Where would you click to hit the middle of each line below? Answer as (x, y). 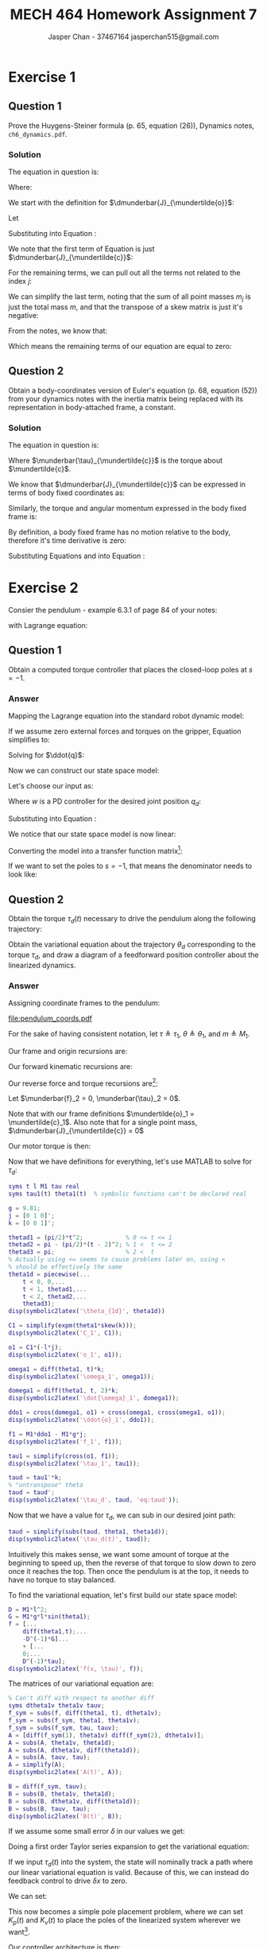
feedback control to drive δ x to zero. (68, 1881)
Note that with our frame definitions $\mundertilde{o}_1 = (101, 1114)
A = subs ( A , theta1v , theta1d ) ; (62, 1742)
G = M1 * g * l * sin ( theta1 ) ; (49, 1617)
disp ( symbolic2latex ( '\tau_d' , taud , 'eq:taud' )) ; (94, 1500)
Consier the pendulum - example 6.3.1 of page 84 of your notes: (113, 610)
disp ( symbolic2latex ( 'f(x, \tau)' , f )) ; (76, 1668)
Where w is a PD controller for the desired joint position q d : (104, 802)
